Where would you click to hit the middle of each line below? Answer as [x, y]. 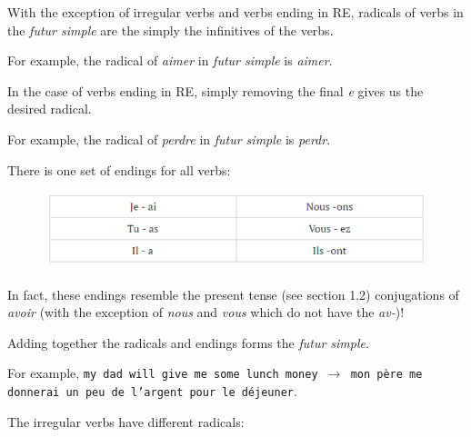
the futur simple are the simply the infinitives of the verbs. [170, 30]
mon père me [386, 375]
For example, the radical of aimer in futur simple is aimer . [170, 60]
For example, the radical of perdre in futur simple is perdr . [169, 139]
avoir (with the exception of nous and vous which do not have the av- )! [206, 312]
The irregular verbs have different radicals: [126, 421]
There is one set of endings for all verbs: [119, 169]
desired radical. [50, 109]
